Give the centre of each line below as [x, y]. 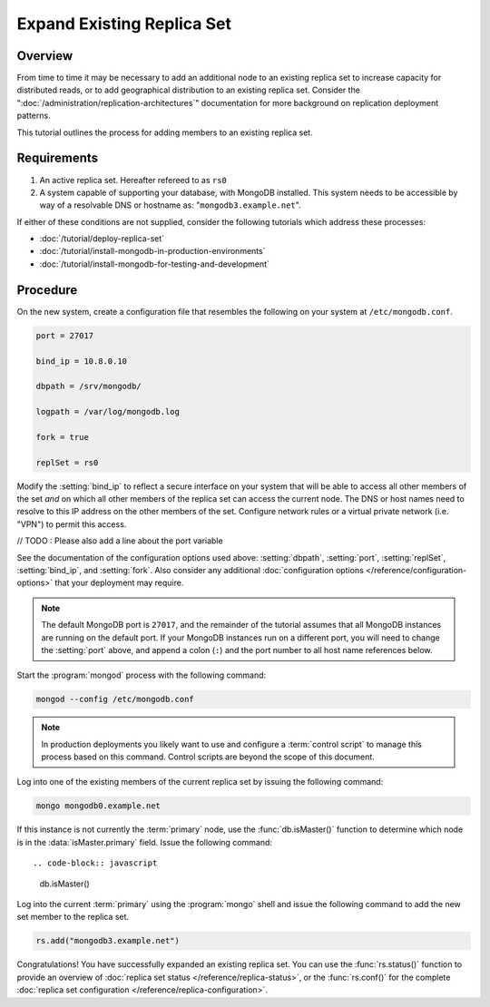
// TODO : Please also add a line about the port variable [120, 541]
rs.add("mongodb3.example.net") [108, 941]
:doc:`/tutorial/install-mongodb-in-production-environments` [152, 251]
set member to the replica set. [73, 917]
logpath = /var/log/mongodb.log [108, 412]
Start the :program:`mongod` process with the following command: [142, 675]
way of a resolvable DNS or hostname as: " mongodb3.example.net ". [170, 205]
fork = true [63, 437]
